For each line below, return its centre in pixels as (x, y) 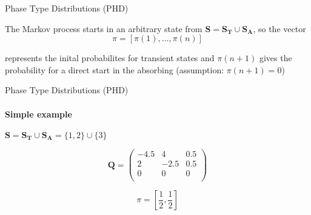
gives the (276, 58)
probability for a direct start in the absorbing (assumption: (115, 69)
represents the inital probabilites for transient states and (110, 58)
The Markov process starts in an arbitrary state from (104, 28)
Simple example (38, 114)
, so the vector (279, 28)
